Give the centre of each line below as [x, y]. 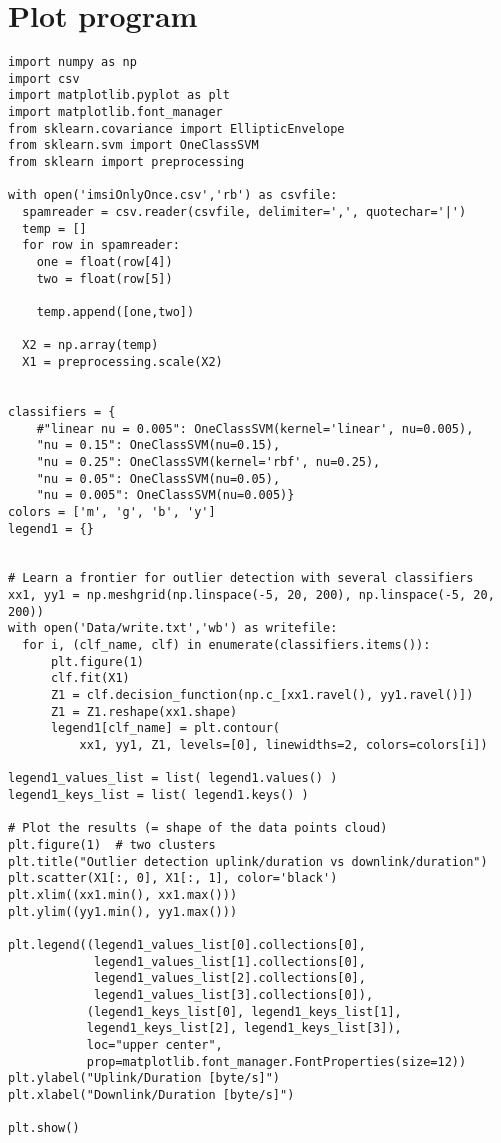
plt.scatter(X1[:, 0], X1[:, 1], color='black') [173, 878]
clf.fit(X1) [90, 678]
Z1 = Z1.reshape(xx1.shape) [144, 711]
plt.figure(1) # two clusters [112, 844]
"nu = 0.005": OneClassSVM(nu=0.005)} [165, 495]
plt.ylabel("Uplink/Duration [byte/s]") [144, 1078]
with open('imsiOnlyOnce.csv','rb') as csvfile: [173, 195]
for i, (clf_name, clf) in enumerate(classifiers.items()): [226, 645]
